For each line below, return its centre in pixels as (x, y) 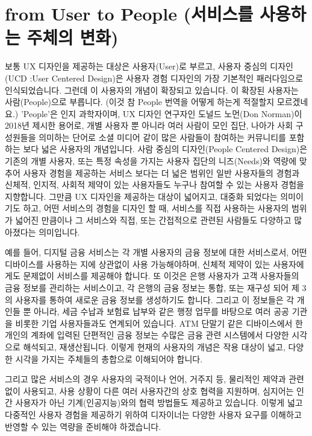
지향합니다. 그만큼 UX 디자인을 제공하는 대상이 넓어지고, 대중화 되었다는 (141, 196)
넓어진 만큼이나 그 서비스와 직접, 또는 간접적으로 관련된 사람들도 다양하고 (153, 220)
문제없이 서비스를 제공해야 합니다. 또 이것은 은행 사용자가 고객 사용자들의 (161, 276)
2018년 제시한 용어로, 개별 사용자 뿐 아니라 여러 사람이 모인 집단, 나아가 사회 (149, 125)
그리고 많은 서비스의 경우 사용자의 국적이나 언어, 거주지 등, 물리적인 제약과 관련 (154, 379)
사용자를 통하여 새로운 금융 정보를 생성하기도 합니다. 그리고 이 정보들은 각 (155, 299)
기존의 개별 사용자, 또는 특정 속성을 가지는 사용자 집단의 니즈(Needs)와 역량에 (151, 161)
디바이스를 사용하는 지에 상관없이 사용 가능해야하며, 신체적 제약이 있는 (138, 264)
